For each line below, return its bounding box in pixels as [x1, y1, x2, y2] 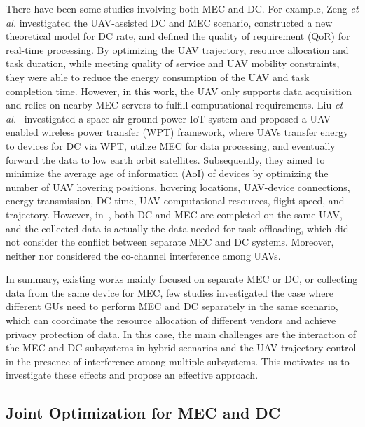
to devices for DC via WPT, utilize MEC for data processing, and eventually [6, 138, 336, 153]
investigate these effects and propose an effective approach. [6, 367, 259, 382]
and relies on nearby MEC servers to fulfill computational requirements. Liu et [6, 97, 343, 112]
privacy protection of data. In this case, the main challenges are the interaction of [6, 326, 357, 341]
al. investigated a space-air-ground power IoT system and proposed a [6, 111, 307, 125]
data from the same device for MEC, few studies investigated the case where [6, 285, 334, 300]
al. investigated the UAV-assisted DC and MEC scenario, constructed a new [6, 15, 333, 29]
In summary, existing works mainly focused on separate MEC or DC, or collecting [6, 272, 358, 286]
